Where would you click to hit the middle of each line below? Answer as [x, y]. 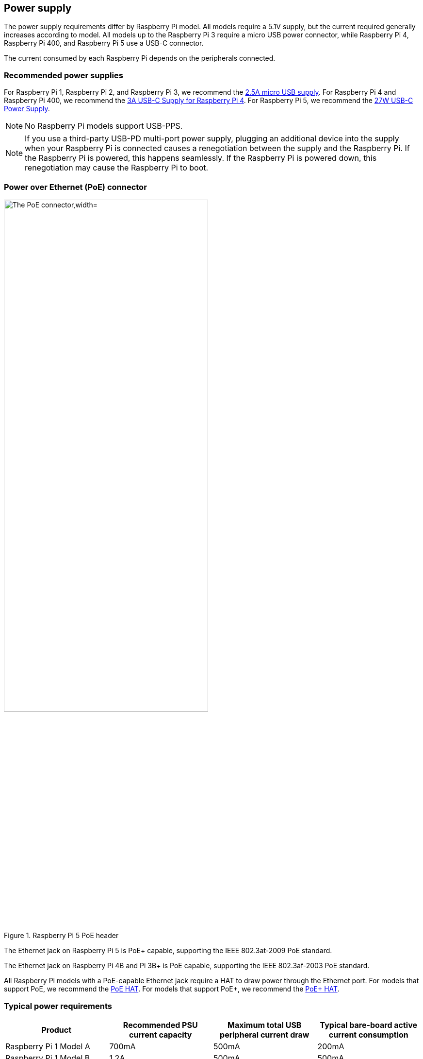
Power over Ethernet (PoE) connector [75, 187]
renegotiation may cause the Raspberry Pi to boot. [117, 168]
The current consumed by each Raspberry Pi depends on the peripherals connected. [140, 58]
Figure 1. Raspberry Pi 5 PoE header [61, 936]
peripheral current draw [265, 1035]
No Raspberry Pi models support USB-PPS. [104, 126]
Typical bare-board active [368, 1025]
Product [57, 1030]
